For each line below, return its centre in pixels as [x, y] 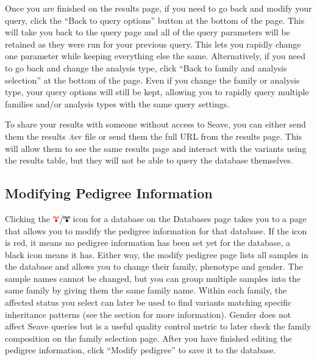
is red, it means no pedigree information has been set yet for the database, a [148, 243]
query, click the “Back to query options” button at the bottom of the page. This [155, 20]
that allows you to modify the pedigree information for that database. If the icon [156, 230]
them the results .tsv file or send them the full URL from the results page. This [154, 136]
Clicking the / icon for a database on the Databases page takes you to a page [156, 218]
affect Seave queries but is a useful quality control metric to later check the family [158, 326]
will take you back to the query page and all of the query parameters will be [148, 32]
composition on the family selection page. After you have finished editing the [148, 338]
